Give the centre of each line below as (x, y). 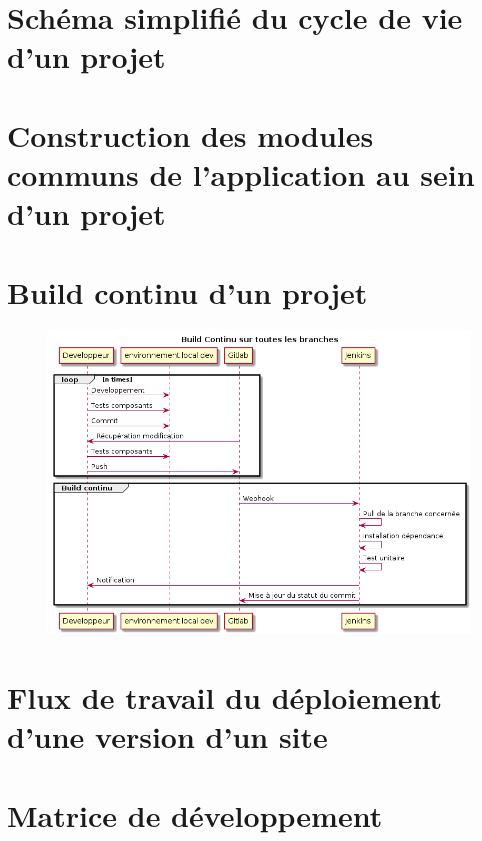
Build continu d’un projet (187, 291)
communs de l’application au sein (241, 173)
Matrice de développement (195, 814)
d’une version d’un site (167, 736)
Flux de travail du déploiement (225, 697)
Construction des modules (190, 134)
